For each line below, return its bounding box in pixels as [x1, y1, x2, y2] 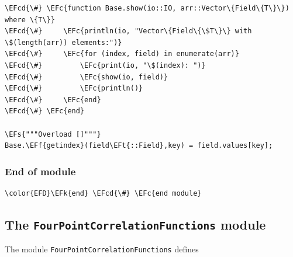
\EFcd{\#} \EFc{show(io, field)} [5, 72, 168, 81]
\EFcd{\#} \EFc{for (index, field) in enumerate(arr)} [5, 50, 239, 58]
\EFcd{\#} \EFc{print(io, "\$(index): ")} [5, 61, 206, 70]
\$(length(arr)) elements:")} [5, 38, 122, 47]
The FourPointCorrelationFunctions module [5, 215, 266, 233]
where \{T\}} [5, 15, 55, 24]
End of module [5, 164, 76, 178]
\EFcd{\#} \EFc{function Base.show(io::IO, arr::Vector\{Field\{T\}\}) [5, 4, 289, 12]
